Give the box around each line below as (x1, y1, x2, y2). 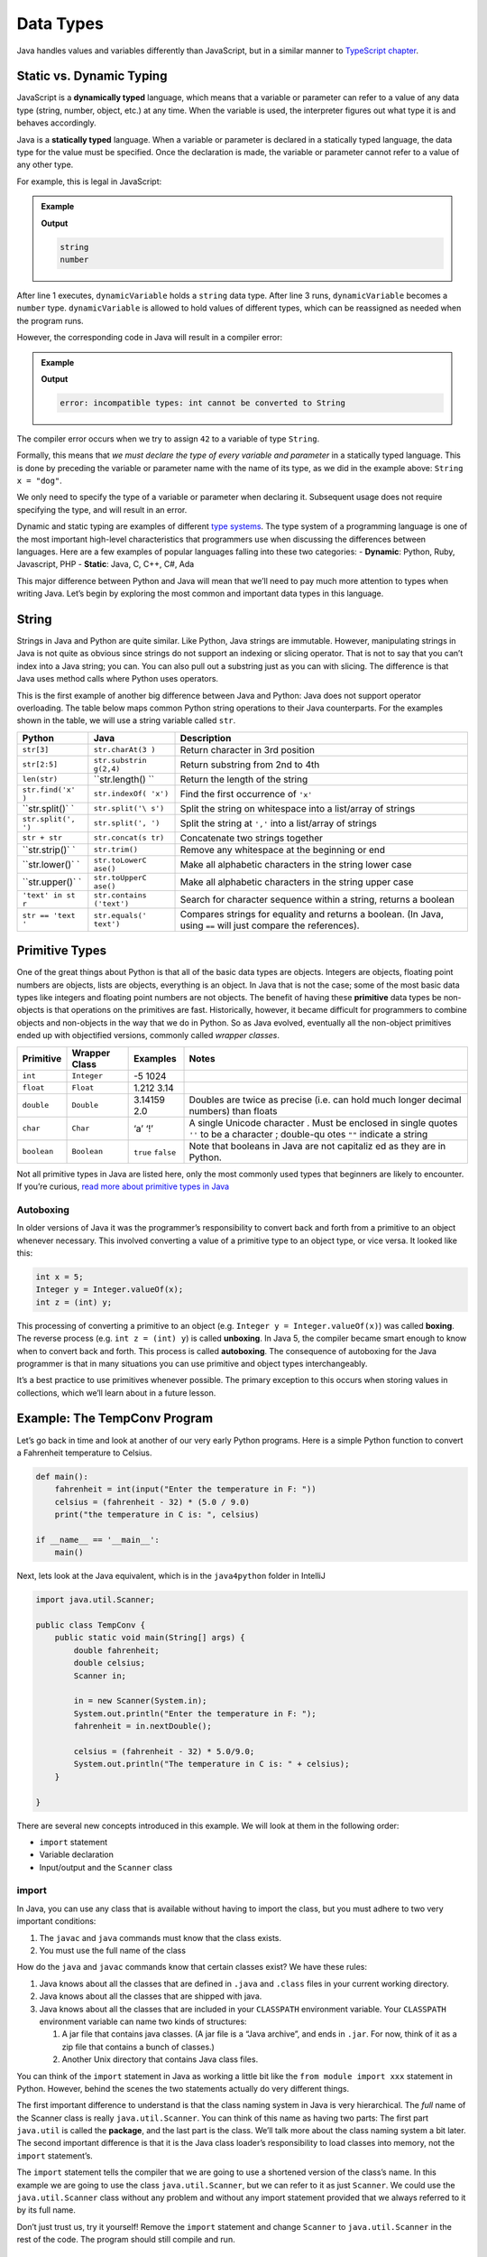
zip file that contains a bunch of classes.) (61, 2041, 216, 2052)
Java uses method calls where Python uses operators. (16, 673, 219, 684)
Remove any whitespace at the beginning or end (179, 843, 386, 856)
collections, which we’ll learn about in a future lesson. (16, 1387, 216, 1398)
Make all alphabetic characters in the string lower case (179, 858, 412, 870)
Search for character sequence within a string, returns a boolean (179, 893, 455, 906)
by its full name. (16, 2205, 77, 2215)
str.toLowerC (93, 855, 148, 865)
